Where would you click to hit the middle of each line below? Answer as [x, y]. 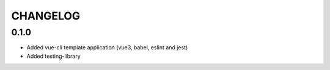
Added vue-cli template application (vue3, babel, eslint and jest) [107, 47]
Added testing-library [53, 56]
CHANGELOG [46, 16]
